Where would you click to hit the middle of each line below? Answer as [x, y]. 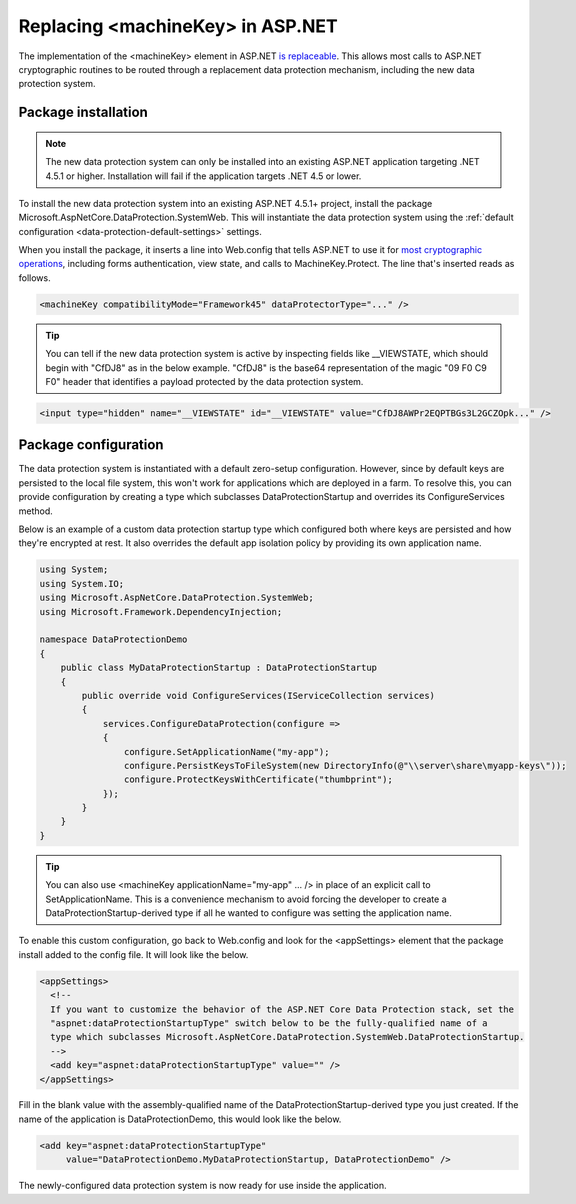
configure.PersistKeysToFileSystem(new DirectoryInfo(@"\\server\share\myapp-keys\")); [345, 765]
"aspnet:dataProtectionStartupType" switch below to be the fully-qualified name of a [269, 1023]
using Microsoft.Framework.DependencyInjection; [161, 611]
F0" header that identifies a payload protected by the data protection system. [204, 381]
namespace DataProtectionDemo [113, 639]
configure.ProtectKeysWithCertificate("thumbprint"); [258, 779]
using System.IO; [82, 583]
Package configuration [91, 445]
